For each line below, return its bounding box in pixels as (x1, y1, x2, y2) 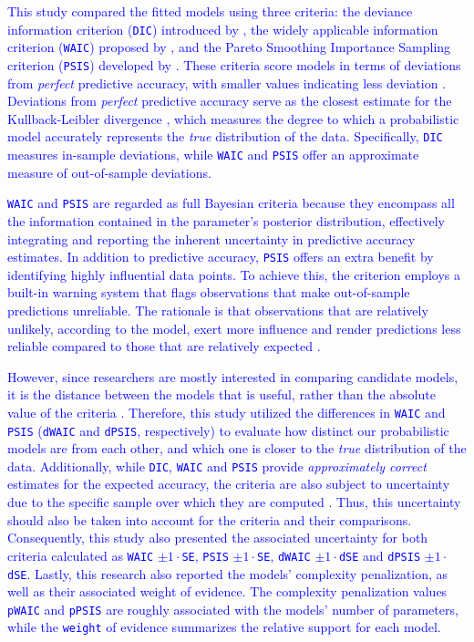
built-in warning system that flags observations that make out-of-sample (7, 283, 410, 302)
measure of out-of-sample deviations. (7, 162, 211, 181)
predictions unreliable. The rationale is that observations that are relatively (7, 300, 428, 319)
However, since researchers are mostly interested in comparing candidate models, (7, 367, 459, 386)
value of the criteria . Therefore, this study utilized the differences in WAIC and (7, 402, 446, 421)
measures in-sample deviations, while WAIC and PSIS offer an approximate (7, 145, 419, 163)
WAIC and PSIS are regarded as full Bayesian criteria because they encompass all (7, 193, 455, 212)
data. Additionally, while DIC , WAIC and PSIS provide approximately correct (7, 456, 427, 475)
